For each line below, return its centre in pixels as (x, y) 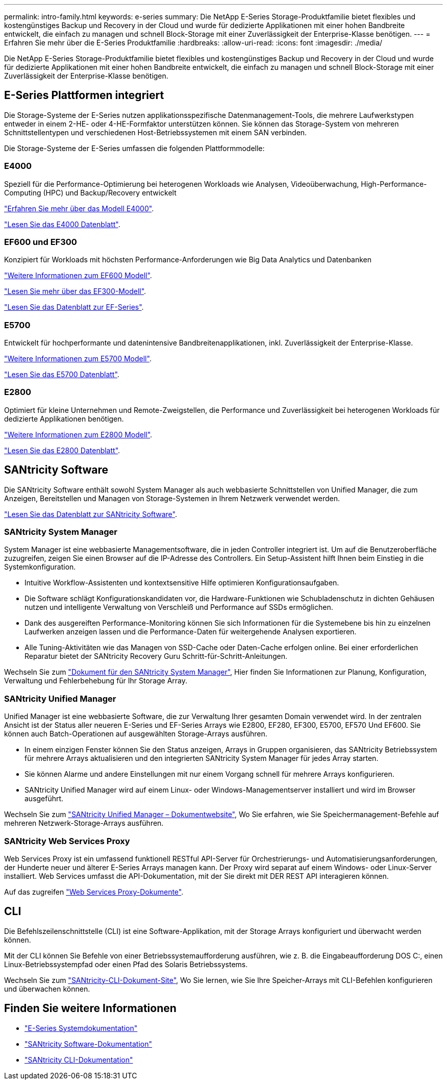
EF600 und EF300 (41, 242)
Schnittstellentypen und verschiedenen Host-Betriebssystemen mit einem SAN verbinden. (156, 132)
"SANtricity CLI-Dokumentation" (79, 1060)
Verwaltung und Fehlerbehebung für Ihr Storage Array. (96, 681)
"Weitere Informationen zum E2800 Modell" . (78, 434)
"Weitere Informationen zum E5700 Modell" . (78, 359)
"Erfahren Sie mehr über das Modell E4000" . (79, 208)
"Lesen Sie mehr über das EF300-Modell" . (75, 291)
